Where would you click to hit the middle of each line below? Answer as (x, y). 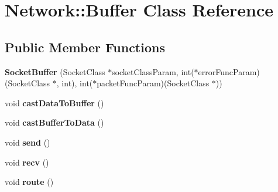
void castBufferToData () (54, 122)
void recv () (27, 162)
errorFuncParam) (229, 71)
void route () (29, 182)
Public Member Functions (85, 47)
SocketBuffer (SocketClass (55, 71)
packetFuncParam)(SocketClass (153, 83)
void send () (28, 142)
